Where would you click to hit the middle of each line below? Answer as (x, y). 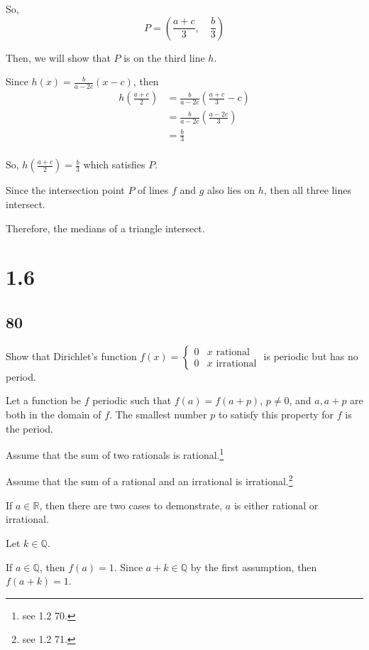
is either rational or (276, 505)
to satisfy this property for (276, 415)
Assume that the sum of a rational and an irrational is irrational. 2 (149, 480)
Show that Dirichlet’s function (71, 356)
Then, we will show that (58, 57)
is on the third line (164, 57)
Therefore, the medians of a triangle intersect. (105, 228)
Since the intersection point (65, 190)
